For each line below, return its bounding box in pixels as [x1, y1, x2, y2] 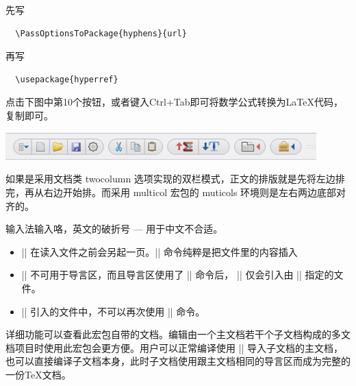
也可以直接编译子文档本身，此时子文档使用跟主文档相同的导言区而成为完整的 [5, 354, 351, 368]
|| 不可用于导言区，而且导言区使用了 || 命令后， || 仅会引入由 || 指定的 [21, 267, 334, 282]
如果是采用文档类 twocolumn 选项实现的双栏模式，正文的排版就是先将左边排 [5, 171, 345, 186]
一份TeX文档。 [5, 367, 71, 381]
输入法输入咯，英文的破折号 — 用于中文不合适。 [5, 221, 223, 236]
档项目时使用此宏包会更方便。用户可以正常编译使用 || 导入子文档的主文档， [5, 340, 344, 354]
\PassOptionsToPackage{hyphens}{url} [15, 28, 187, 38]
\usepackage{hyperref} [15, 74, 118, 84]
